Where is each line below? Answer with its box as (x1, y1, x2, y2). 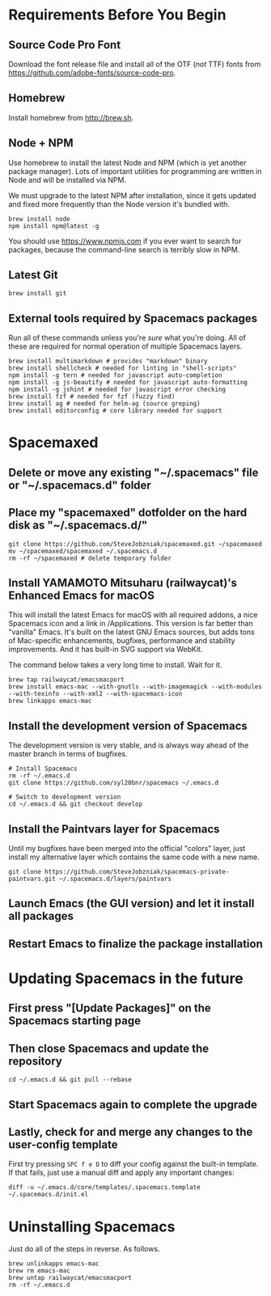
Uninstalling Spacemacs (8, 1218, 176, 1235)
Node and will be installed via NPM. (8, 175, 127, 184)
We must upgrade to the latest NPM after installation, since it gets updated (8, 190, 256, 200)
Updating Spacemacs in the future (8, 969, 244, 988)
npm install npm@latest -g (8, 222, 100, 230)
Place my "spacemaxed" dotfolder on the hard (8, 506, 248, 519)
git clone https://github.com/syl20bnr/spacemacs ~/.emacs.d (8, 779, 219, 787)
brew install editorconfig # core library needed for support (8, 407, 222, 415)
